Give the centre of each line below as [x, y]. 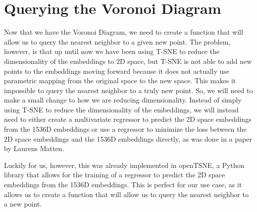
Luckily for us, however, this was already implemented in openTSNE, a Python [124, 165]
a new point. [23, 204]
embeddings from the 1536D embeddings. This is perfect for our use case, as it [123, 185]
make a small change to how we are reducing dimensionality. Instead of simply [123, 100]
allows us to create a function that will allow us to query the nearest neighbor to [126, 194]
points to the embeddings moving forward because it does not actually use [117, 71]
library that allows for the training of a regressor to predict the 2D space [115, 175]
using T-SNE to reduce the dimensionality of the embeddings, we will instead [121, 109]
